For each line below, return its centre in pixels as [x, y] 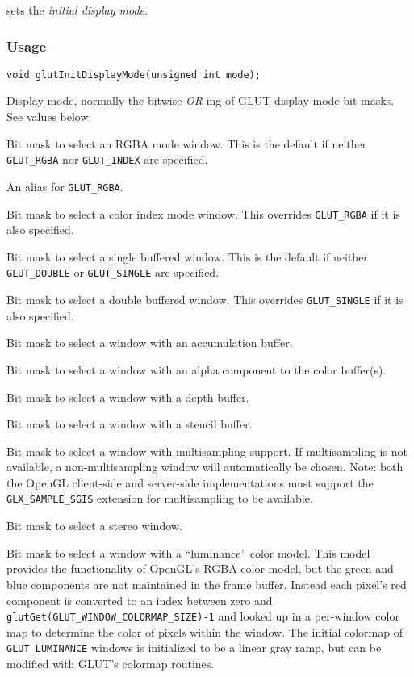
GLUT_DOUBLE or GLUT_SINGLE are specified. [113, 272]
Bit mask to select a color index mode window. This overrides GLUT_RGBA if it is [203, 213]
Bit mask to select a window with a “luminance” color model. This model [188, 552]
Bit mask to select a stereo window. [94, 526]
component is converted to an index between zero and [140, 600]
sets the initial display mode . [77, 10]
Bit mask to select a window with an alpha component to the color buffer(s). [197, 369]
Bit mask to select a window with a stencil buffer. [130, 424]
